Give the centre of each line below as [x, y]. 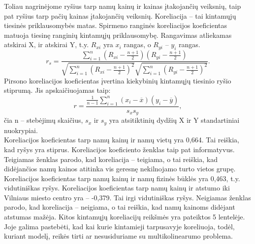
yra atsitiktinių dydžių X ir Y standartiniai [174, 120]
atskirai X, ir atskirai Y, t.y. [47, 44]
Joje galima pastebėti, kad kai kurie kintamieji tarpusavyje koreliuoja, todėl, [119, 226]
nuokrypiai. [21, 130]
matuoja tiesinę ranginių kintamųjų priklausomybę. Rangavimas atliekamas [118, 35]
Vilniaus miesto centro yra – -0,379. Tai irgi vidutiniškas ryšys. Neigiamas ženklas [127, 197]
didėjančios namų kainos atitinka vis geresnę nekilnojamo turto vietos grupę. [120, 169]
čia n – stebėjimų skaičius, [44, 120]
